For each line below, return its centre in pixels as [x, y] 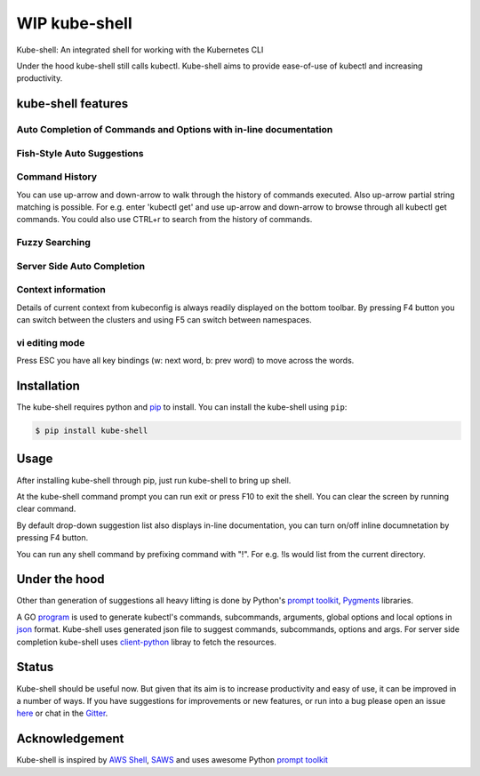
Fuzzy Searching [53, 243]
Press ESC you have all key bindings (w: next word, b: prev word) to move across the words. [185, 361]
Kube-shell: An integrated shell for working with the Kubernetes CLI [140, 50]
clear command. [46, 509]
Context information [61, 290]
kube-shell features [72, 104]
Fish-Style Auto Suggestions [80, 153]
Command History [57, 177]
